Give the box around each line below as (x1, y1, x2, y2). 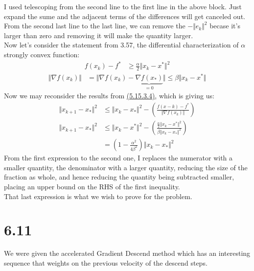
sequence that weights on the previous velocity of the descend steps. (4, 257, 208, 268)
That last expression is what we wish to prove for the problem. (4, 191, 192, 201)
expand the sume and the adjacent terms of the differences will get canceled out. (4, 11, 245, 21)
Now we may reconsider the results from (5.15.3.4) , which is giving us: (4, 90, 214, 101)
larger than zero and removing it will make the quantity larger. (4, 30, 193, 40)
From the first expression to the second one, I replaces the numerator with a (4, 153, 233, 163)
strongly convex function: (4, 49, 80, 59)
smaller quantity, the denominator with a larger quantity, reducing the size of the (4, 162, 248, 172)
